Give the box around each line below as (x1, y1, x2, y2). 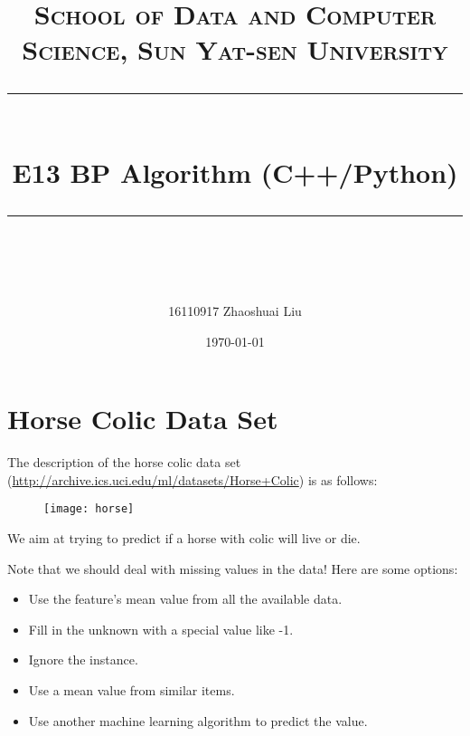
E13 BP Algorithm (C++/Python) (12, 153, 458, 190)
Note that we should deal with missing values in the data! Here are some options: (7, 559, 458, 578)
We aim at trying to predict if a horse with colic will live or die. (7, 529, 361, 548)
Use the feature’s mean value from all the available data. (28, 589, 343, 608)
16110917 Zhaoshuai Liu (168, 301, 302, 320)
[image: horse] (43, 502, 135, 516)
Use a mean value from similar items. (28, 681, 235, 700)
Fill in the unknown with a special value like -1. (28, 619, 294, 638)
